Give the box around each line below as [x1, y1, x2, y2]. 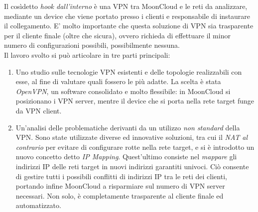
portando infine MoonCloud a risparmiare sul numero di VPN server [15, 181, 225, 191]
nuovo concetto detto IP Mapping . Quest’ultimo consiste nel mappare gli [15, 151, 237, 162]
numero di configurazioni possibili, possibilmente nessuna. [4, 40, 180, 50]
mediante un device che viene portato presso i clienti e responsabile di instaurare [4, 10, 251, 21]
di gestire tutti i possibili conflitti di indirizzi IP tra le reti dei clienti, [15, 171, 227, 181]
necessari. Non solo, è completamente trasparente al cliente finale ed [15, 190, 224, 201]
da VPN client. [15, 105, 62, 115]
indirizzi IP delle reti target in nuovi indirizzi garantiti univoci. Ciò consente [15, 161, 249, 171]
